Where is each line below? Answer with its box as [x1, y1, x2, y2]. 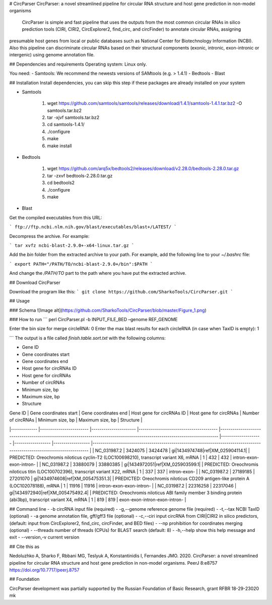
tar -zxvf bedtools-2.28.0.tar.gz [47, 172, 113, 178]
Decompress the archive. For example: [9, 233, 90, 239]
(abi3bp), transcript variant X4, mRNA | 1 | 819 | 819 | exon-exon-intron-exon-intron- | [9, 497, 186, 503]
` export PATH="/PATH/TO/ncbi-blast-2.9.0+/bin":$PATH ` [9, 261, 153, 267]
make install [47, 143, 72, 149]
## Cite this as [9, 543, 40, 550]
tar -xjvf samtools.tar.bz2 [47, 114, 100, 120]
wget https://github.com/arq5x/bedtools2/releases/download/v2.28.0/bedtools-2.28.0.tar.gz [47, 165, 239, 171]
